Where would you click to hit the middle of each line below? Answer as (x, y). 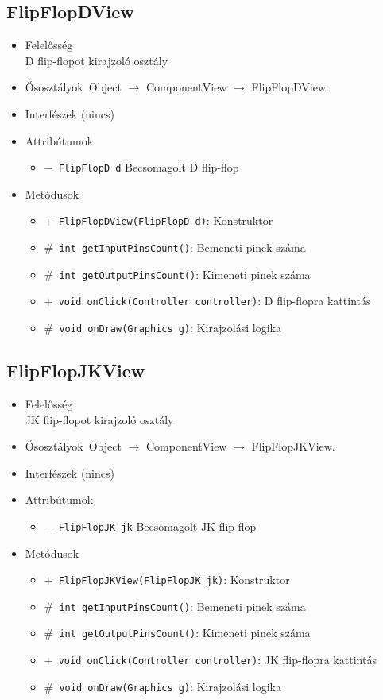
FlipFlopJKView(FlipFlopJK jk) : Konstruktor (174, 580)
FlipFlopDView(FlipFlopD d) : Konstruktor (166, 220)
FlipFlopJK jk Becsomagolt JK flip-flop (157, 526)
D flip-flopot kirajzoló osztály (97, 60)
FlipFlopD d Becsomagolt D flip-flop (149, 167)
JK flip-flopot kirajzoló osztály (99, 419)
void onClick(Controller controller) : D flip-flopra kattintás (215, 301)
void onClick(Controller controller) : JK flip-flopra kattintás (217, 660)
